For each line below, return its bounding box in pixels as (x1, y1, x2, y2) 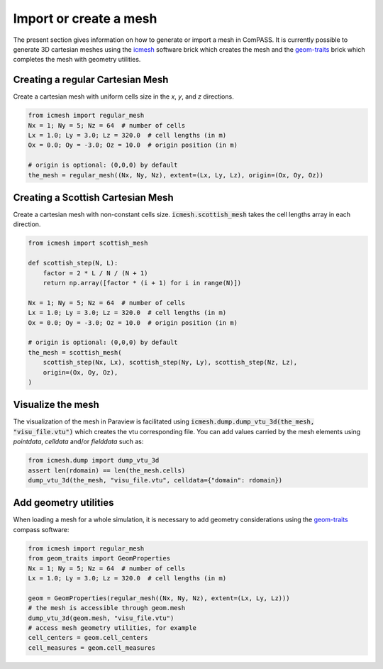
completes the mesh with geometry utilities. (13, 55, 141, 64)
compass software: (13, 525, 70, 533)
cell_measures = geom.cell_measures (28, 643, 156, 652)
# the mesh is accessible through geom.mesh (28, 604, 186, 612)
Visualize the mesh (13, 399, 99, 411)
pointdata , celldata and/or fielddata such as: (13, 437, 144, 446)
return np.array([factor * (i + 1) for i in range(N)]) (43, 279, 242, 287)
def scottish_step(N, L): (28, 259, 118, 267)
